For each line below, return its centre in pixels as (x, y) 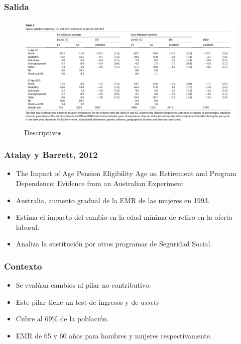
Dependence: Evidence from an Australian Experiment (100, 183)
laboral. (28, 227)
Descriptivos (43, 132)
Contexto (23, 266)
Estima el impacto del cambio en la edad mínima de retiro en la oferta (124, 217)
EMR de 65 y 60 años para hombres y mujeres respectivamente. (114, 335)
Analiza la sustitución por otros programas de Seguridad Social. (114, 244)
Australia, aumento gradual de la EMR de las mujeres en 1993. (113, 200)
